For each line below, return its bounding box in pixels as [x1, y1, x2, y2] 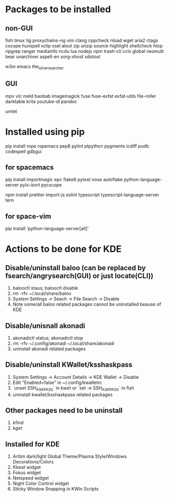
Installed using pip [5, 126, 85, 137]
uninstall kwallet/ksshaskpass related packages [12, 391, 113, 398]
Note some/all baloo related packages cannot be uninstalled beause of [12, 301, 161, 308]
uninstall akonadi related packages [12, 345, 86, 352]
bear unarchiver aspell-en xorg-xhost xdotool [5, 53, 101, 60]
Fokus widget [12, 470, 41, 476]
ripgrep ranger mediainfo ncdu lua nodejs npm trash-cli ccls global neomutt [5, 48, 164, 54]
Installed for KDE [5, 439, 60, 449]
